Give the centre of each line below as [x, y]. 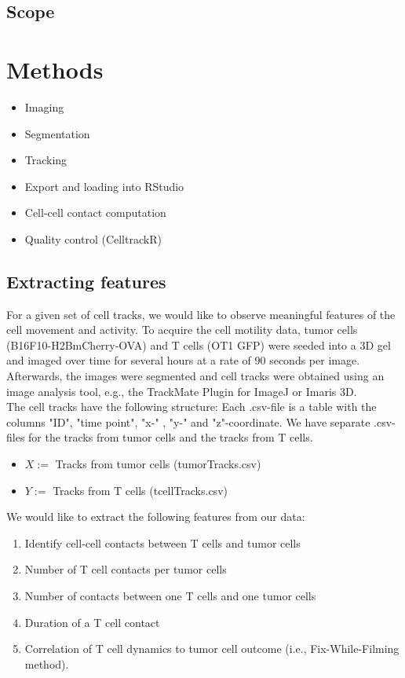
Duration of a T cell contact [92, 622]
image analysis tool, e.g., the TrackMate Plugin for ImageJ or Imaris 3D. [182, 391]
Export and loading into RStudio [104, 186]
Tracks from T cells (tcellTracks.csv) [140, 490]
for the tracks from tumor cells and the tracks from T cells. [171, 437]
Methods [55, 69]
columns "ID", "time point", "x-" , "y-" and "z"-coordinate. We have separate [188, 421]
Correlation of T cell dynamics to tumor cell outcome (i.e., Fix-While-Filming [212, 649]
